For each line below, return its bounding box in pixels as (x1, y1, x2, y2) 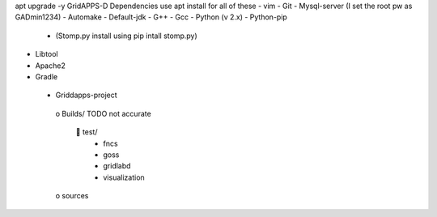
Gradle (35, 71, 58, 81)
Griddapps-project (55, 90, 117, 100)
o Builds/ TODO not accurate (55, 108, 151, 118)
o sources (55, 191, 89, 201)
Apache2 (35, 61, 66, 70)
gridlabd (103, 161, 131, 171)
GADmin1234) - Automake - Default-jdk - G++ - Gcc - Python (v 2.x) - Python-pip (15, 12, 287, 22)
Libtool (35, 49, 58, 59)
